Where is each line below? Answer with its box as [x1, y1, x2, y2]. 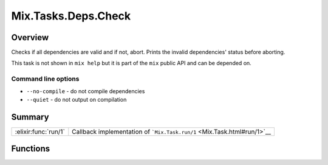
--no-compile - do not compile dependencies [26, 87, 145, 94]
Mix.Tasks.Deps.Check [11, 9, 131, 23]
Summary [11, 111, 49, 122]
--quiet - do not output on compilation [26, 96, 127, 103]
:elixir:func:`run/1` [15, 127, 65, 136]
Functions [11, 144, 50, 154]
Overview [11, 32, 49, 43]
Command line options [11, 75, 80, 83]
